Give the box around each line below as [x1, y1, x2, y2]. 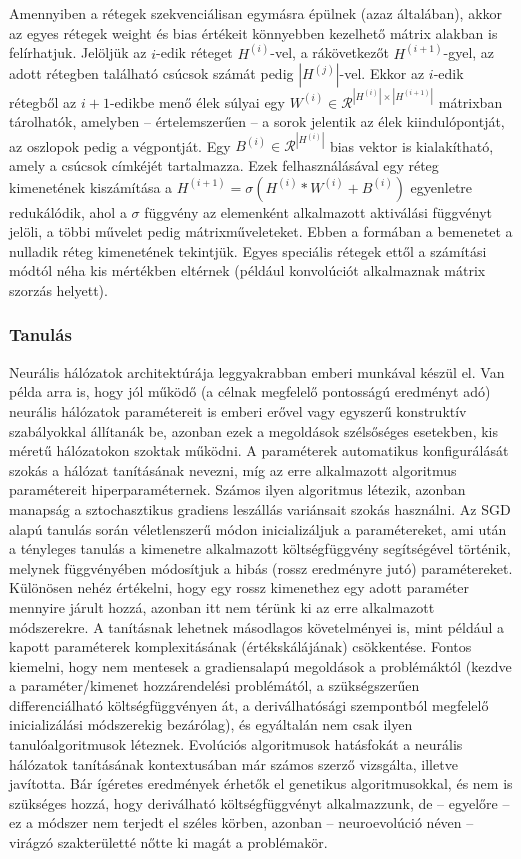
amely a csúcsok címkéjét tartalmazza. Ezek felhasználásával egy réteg [9, 155, 439, 175]
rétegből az [9, 91, 77, 112]
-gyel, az [443, 42, 495, 63]
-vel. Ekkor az [339, 63, 425, 84]
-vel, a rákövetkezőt [270, 42, 389, 63]
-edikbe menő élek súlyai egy [109, 91, 286, 112]
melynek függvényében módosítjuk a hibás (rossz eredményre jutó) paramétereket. [9, 557, 513, 578]
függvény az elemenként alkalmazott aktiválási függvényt [144, 201, 492, 222]
